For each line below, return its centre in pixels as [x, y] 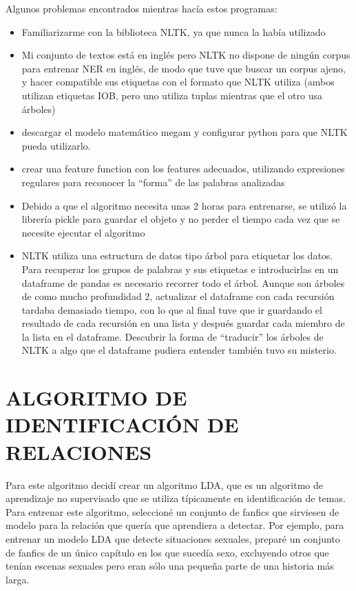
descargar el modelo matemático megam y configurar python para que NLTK [185, 132]
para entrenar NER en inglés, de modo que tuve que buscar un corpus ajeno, [184, 68]
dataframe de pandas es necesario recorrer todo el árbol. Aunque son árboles [183, 282]
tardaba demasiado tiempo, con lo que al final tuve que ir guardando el [172, 309]
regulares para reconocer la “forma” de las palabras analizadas [153, 182]
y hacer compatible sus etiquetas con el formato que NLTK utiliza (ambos [178, 82]
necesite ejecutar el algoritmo [83, 232]
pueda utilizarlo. [56, 145]
